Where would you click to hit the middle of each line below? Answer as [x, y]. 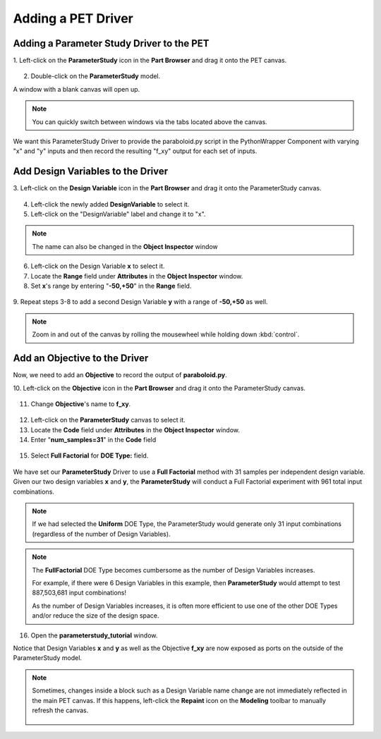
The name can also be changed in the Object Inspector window [125, 246]
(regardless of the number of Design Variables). [101, 534]
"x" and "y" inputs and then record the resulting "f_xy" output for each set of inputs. [135, 151]
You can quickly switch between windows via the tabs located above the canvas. [150, 122]
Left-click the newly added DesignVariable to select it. [110, 204]
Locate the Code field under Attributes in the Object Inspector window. [135, 429]
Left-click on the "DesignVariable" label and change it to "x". [118, 214]
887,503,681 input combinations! [79, 593]
